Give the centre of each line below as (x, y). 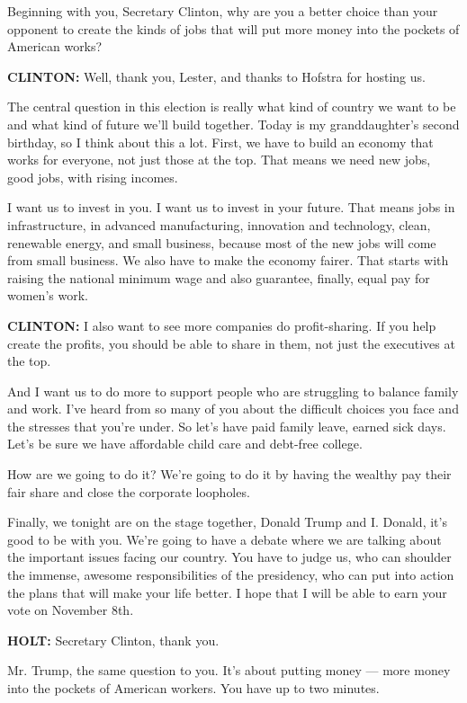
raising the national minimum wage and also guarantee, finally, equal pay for (219, 277)
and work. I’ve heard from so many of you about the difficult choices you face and (233, 409)
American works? (55, 46)
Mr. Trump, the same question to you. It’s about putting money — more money (229, 670)
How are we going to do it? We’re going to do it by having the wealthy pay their (229, 474)
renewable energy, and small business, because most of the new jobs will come (222, 242)
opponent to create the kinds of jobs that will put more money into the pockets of (233, 28)
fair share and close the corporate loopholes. (129, 491)
